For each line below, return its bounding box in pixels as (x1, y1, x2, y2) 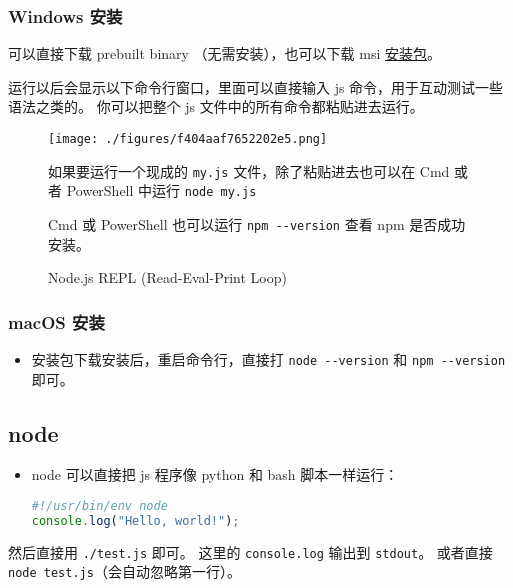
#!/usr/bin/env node (31, 499, 168, 514)
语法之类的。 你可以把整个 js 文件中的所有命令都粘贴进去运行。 (8, 96, 424, 117)
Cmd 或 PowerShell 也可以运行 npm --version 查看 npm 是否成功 (48, 213, 466, 234)
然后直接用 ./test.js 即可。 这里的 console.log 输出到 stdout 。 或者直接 (8, 541, 493, 562)
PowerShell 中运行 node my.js (66, 180, 257, 201)
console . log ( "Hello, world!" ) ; (31, 513, 240, 528)
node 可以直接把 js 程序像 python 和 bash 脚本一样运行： (31, 464, 399, 485)
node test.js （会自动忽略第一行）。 (8, 561, 241, 582)
